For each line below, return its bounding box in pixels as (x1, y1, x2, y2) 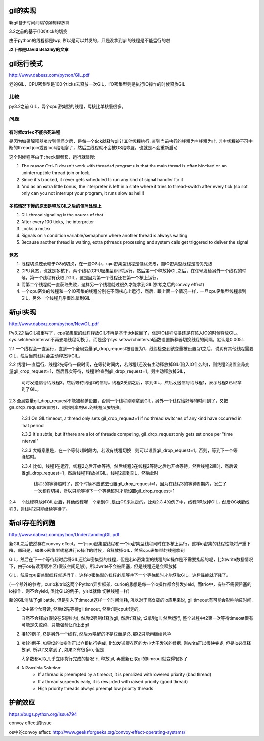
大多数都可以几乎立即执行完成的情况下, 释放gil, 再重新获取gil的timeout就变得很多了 (21, 656, 188, 662)
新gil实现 (9, 308, 36, 316)
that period (21, 422, 44, 428)
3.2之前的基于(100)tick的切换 (9, 28, 68, 34)
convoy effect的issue (9, 720, 52, 726)
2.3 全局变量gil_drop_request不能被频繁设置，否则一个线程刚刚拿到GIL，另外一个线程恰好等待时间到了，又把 (9, 397, 228, 404)
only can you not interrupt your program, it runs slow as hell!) (21, 190, 145, 196)
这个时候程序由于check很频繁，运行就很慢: (9, 154, 96, 160)
